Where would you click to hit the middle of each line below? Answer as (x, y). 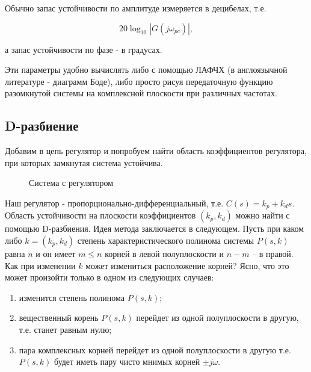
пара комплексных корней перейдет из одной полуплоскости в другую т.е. (155, 349)
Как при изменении (40, 265)
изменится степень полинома (72, 297)
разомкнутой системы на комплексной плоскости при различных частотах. (141, 93)
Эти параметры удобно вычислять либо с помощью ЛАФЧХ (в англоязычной (146, 70)
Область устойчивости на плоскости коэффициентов (100, 215)
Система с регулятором (71, 183)
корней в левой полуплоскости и (165, 253)
